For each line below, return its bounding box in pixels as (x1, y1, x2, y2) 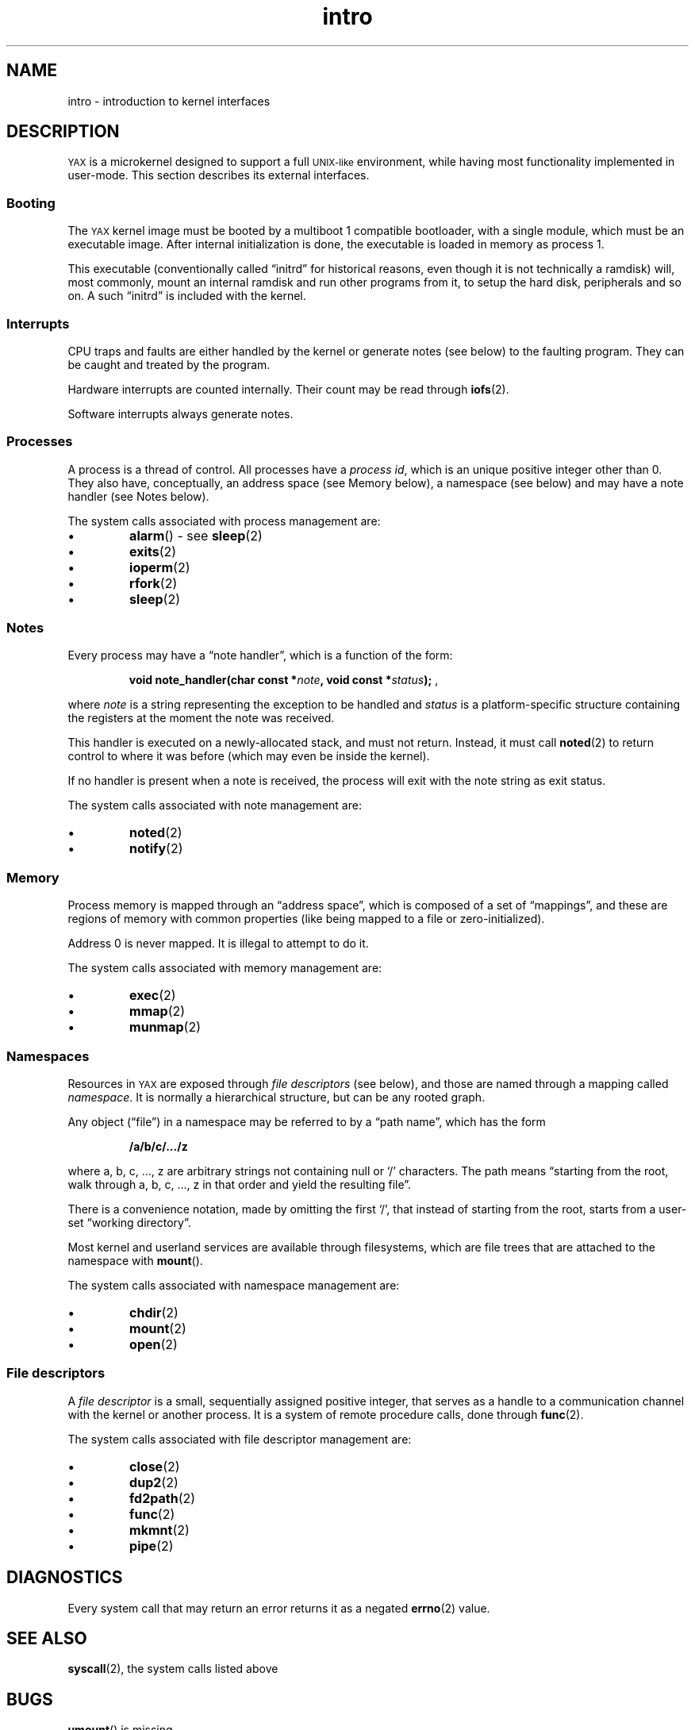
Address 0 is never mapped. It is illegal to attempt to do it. (67, 936, 369, 951)
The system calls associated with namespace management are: (67, 1278, 400, 1292)
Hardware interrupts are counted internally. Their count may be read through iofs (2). (67, 382, 509, 396)
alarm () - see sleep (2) (129, 527, 263, 544)
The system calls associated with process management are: (67, 513, 381, 528)
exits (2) (129, 543, 177, 559)
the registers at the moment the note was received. (67, 711, 335, 725)
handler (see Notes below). (67, 489, 209, 503)
